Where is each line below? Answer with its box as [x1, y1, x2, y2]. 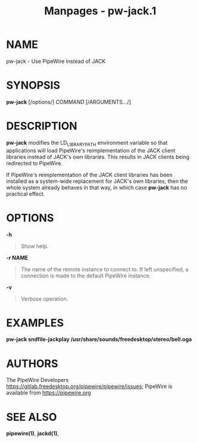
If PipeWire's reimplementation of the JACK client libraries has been [6, 171, 173, 178]
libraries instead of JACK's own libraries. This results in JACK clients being [6, 153, 190, 160]
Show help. [20, 242, 49, 249]
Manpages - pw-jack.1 [44, 4, 156, 18]
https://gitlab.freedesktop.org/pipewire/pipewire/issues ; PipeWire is [6, 383, 173, 390]
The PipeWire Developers [6, 377, 69, 384]
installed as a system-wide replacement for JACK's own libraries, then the [6, 178, 188, 185]
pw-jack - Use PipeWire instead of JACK [6, 57, 106, 65]
